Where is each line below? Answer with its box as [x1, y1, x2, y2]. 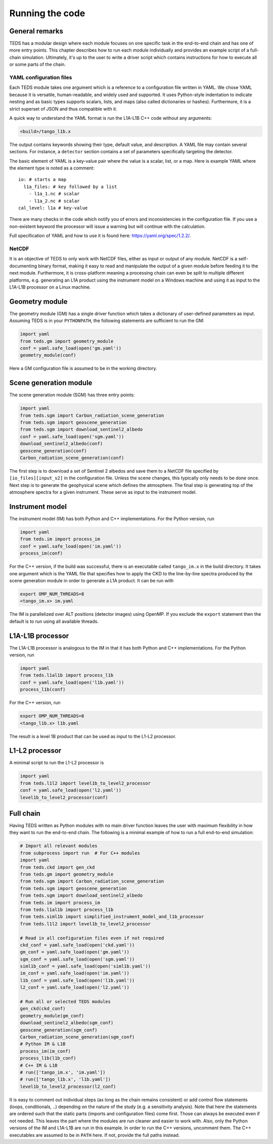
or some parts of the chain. [9, 61, 66, 68]
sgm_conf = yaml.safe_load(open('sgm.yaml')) [20, 956, 135, 962]
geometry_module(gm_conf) [20, 1013, 84, 1019]
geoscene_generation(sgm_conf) [20, 1027, 98, 1033]
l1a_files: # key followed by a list [23, 184, 117, 190]
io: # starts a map [18, 177, 67, 182]
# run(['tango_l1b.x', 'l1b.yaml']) [20, 1077, 111, 1082]
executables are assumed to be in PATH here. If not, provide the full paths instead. [9, 1132, 180, 1138]
